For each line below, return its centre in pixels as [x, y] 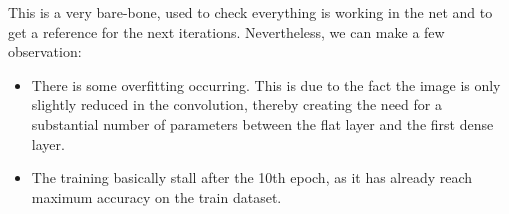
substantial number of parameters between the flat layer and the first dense [262, 123]
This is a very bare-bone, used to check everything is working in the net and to [250, 12]
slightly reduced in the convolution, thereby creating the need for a [236, 104]
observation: [45, 51]
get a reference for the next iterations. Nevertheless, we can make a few [226, 31]
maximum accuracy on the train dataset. [156, 196]
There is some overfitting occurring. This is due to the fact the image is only [266, 84]
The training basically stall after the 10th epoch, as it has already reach [252, 177]
